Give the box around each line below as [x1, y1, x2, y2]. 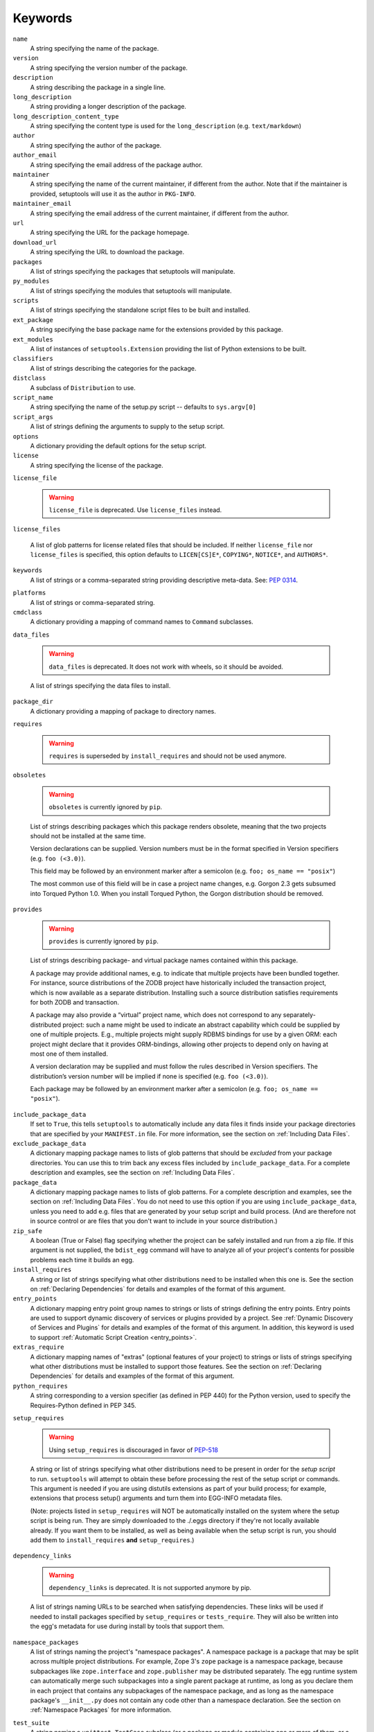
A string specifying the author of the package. [30, 141, 162, 149]
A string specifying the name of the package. [30, 44, 159, 52]
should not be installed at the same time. [30, 831, 146, 840]
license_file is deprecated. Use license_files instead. [48, 506, 222, 514]
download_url [12, 238, 57, 246]
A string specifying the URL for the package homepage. [30, 229, 190, 237]
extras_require [12, 1343, 65, 1351]
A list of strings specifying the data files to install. [30, 681, 171, 689]
